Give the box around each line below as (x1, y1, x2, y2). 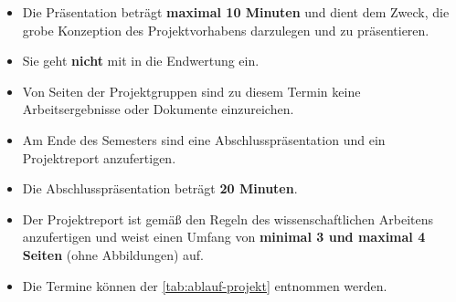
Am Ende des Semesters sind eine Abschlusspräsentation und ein (22, 130, 386, 149)
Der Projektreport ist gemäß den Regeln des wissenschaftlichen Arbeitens (22, 209, 434, 228)
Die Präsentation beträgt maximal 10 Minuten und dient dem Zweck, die (22, 3, 450, 21)
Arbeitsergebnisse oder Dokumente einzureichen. (22, 99, 294, 119)
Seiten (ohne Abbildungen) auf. (22, 245, 204, 264)
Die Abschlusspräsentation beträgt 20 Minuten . (22, 179, 298, 198)
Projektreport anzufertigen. (22, 148, 176, 167)
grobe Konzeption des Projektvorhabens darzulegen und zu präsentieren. (22, 20, 429, 39)
